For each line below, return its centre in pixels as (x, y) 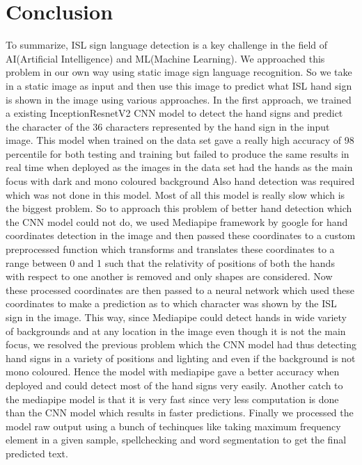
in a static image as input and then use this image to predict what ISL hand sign (179, 85)
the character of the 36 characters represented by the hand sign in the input (168, 126)
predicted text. (37, 453)
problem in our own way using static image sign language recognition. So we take (179, 72)
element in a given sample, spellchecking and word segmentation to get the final (176, 440)
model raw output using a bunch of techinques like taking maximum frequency (173, 426)
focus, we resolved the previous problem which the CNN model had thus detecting (181, 344)
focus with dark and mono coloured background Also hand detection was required (180, 181)
